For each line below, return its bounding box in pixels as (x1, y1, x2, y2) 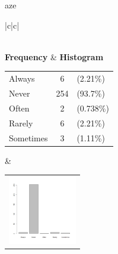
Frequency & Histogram (5, 50, 104, 63)
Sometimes (9, 131, 48, 144)
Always (9, 72, 35, 85)
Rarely (9, 116, 33, 129)
